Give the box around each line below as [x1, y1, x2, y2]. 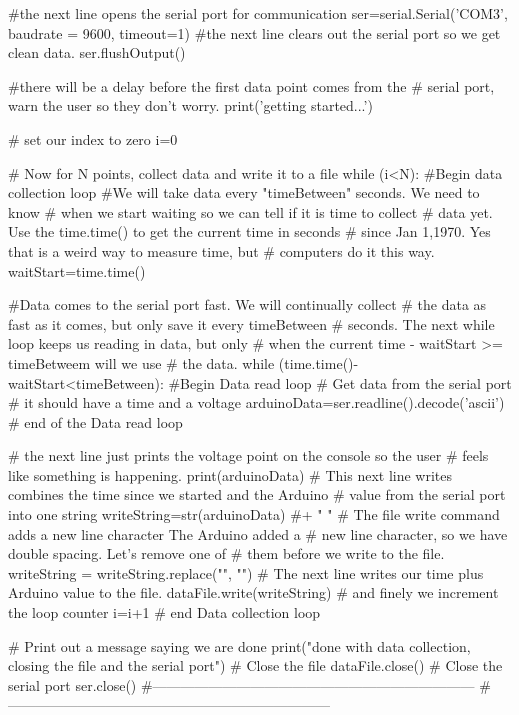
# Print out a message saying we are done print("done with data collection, [8, 635, 471, 656]
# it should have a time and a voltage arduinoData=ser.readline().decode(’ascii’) [8, 392, 505, 413]
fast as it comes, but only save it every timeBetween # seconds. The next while [8, 313, 495, 334]
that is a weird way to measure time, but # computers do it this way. [8, 240, 435, 261]
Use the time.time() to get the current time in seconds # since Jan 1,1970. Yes [8, 221, 491, 242]
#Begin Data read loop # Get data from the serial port [168, 372, 512, 393]
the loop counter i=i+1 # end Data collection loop [8, 602, 321, 623]
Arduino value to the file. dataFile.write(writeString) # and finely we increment [8, 582, 499, 603]
